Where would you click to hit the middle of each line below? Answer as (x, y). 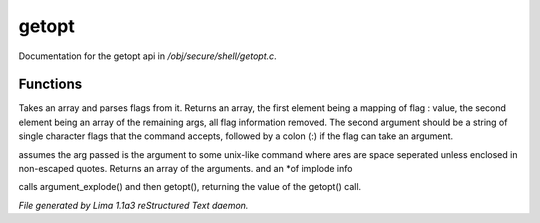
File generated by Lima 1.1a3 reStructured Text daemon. (133, 205)
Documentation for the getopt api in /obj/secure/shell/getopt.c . (147, 56)
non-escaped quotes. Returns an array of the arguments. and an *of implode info (185, 169)
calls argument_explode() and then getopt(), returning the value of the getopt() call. (190, 187)
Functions (50, 84)
